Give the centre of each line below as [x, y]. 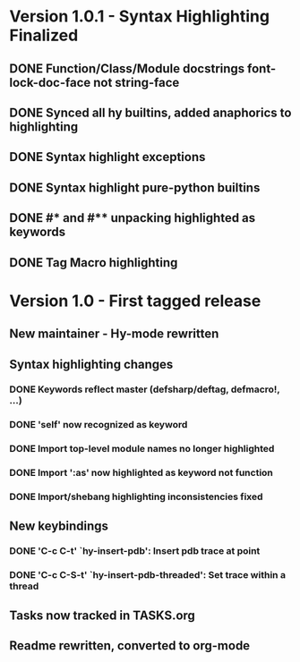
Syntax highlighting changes [91, 364]
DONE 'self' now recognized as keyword [99, 425]
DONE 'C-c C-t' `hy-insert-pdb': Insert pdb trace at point [135, 551]
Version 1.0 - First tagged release [135, 301]
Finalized [44, 35]
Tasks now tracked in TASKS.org [102, 615]
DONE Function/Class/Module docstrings [127, 68]
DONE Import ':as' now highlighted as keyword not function [141, 473]
